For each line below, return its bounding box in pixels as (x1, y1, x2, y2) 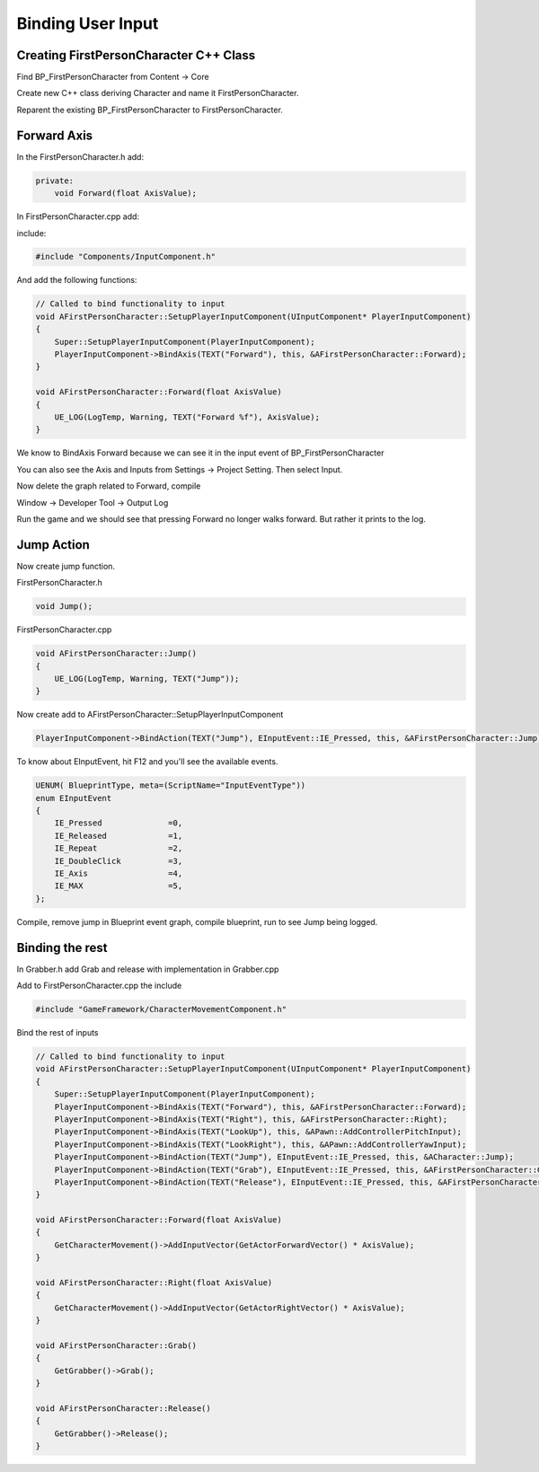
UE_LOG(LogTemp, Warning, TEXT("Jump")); (54, 674, 240, 683)
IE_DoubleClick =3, (54, 856, 183, 866)
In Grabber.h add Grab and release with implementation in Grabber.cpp (16, 964, 279, 974)
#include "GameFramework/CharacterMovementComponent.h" (35, 1004, 287, 1015)
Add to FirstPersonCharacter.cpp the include (16, 980, 182, 992)
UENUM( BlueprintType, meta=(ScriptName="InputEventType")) (35, 780, 306, 790)
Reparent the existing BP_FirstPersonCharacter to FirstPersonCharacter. (16, 104, 283, 115)
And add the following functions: (16, 275, 137, 286)
